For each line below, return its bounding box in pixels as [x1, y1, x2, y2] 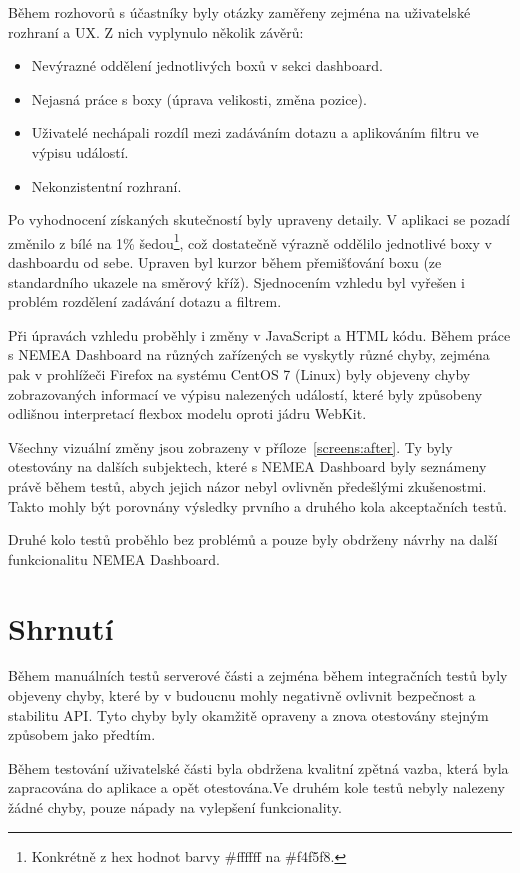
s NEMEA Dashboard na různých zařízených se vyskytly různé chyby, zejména [8, 344, 490, 365]
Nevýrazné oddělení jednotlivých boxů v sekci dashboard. [31, 55, 383, 76]
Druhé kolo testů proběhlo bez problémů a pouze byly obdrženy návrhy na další [8, 529, 498, 550]
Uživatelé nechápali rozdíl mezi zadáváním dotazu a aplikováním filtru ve [31, 122, 479, 143]
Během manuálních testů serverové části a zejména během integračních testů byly [8, 665, 508, 686]
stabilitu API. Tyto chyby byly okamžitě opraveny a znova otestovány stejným [8, 704, 489, 725]
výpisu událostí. [31, 141, 129, 162]
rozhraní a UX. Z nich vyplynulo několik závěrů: [8, 21, 304, 42]
